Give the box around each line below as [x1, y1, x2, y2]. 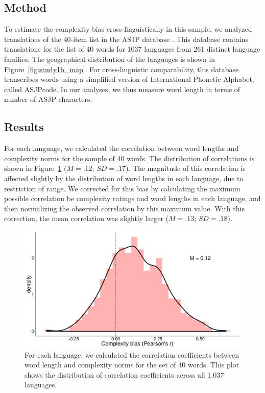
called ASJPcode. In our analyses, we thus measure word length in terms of [4, 83, 240, 94]
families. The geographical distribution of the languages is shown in [4, 53, 215, 64]
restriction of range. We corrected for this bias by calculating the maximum [4, 183, 240, 193]
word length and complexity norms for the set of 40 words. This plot [25, 359, 239, 370]
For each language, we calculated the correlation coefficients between [25, 349, 239, 360]
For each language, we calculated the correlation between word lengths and [4, 143, 239, 154]
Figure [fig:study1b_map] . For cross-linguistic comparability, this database [4, 63, 239, 74]
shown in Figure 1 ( [4, 163, 67, 173]
